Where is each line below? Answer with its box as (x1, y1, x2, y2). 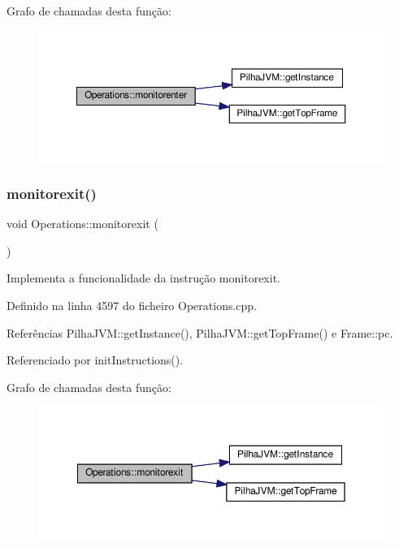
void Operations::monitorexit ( (7, 215, 158, 232)
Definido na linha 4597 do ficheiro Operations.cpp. (7, 296, 258, 313)
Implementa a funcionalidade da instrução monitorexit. (7, 269, 280, 286)
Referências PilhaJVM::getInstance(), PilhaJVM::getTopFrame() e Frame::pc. (7, 324, 393, 341)
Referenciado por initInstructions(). (7, 351, 184, 368)
